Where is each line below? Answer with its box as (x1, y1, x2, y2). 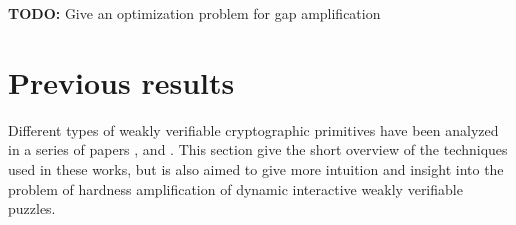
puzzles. (8, 198, 56, 219)
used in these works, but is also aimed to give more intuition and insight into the (8, 158, 504, 179)
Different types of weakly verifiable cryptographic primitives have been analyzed (8, 119, 499, 140)
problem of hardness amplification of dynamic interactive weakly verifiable (8, 178, 463, 199)
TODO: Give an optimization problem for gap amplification (8, 3, 381, 23)
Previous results (8, 61, 235, 102)
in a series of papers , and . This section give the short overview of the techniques (8, 139, 508, 160)
